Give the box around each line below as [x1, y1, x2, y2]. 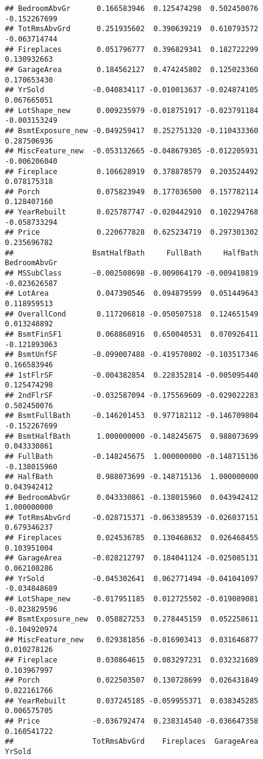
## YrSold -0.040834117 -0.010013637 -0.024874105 [5, 86, 259, 95]
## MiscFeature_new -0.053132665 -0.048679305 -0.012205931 [5, 147, 259, 156]
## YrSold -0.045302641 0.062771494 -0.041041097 [5, 574, 259, 583]
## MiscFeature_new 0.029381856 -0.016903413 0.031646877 [5, 635, 259, 644]
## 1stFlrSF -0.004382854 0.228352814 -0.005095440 [5, 370, 259, 380]
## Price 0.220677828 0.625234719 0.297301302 [5, 228, 259, 237]
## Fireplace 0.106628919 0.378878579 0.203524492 [5, 167, 259, 176]
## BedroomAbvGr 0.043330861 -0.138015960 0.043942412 [5, 493, 259, 502]
